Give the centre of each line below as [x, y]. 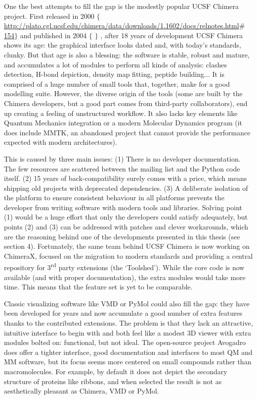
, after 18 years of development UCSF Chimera [172, 35]
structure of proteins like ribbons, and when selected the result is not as [113, 381]
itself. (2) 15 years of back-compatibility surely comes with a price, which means [126, 178]
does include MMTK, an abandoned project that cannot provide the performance [127, 132]
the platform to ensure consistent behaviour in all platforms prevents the [114, 198]
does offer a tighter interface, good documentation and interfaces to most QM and [128, 352]
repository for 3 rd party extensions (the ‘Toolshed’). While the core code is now [124, 267]
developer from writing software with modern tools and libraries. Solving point [123, 207]
